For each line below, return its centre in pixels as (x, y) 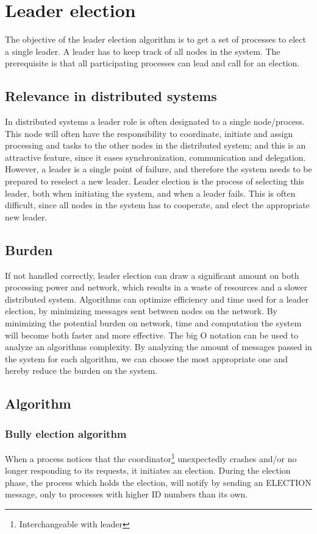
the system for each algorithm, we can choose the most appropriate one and (146, 358)
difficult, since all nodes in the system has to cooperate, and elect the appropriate (157, 205)
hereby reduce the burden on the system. (81, 371)
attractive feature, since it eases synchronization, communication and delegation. (155, 157)
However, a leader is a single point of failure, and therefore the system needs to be (158, 169)
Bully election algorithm (66, 433)
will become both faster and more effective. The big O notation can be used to (152, 335)
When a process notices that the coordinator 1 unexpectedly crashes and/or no (151, 458)
